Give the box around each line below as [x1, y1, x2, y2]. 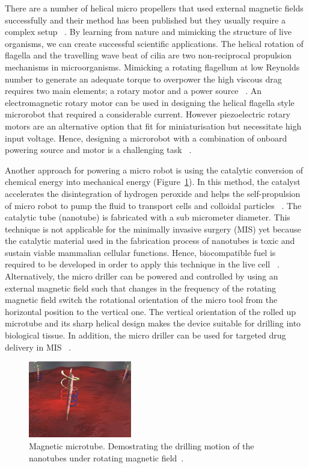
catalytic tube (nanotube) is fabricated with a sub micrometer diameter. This [5, 211, 290, 223]
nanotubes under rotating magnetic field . [29, 451, 184, 464]
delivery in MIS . [5, 340, 72, 353]
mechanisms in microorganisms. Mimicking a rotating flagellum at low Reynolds [5, 60, 300, 73]
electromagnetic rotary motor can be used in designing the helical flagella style [5, 96, 295, 108]
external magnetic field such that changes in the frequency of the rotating [5, 281, 276, 294]
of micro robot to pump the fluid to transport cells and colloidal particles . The [5, 199, 302, 211]
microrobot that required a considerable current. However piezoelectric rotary [5, 108, 290, 120]
